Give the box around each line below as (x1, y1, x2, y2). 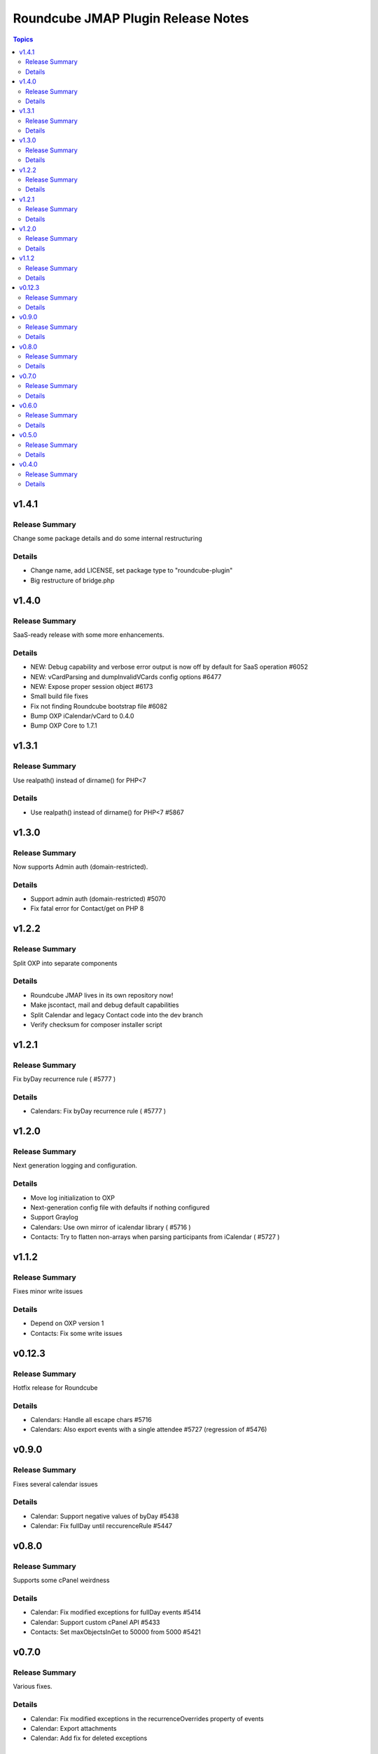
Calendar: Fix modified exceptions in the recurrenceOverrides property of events (30, 1714, 264, 1722)
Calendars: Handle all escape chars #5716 (30, 1416, 152, 1424)
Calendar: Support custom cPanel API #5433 (30, 1618, 160, 1626)
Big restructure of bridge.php (30, 576, 115, 584)
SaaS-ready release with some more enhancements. (13, 630, 164, 638)
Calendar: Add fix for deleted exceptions (30, 1734, 148, 1743)
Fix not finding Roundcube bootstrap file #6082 (30, 702, 168, 710)
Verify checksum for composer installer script (30, 1020, 162, 1029)
